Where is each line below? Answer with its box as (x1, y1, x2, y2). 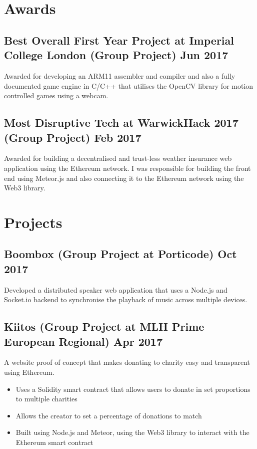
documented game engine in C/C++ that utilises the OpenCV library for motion (4, 80, 253, 91)
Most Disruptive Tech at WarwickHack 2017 (4, 115, 238, 130)
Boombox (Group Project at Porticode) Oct (4, 246, 237, 262)
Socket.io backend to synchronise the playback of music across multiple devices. (4, 294, 247, 305)
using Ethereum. (4, 367, 54, 377)
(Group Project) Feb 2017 (4, 129, 141, 145)
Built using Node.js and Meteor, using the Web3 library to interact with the (15, 427, 249, 437)
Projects (4, 211, 62, 232)
